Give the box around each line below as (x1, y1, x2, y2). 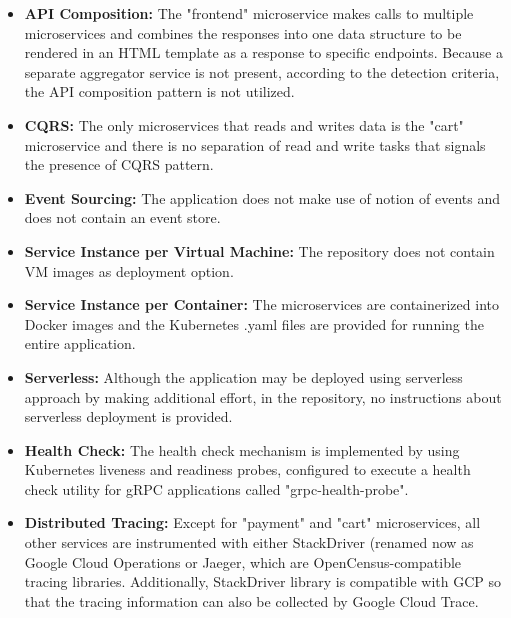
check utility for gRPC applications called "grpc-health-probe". (24, 478, 409, 499)
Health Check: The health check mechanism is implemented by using (24, 439, 460, 460)
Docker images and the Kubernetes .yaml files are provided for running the (24, 313, 484, 334)
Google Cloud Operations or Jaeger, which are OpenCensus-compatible (24, 551, 462, 572)
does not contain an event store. (24, 207, 221, 228)
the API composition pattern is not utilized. (24, 81, 295, 102)
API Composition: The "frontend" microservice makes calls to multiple (24, 3, 474, 23)
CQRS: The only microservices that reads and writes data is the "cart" (24, 114, 464, 135)
